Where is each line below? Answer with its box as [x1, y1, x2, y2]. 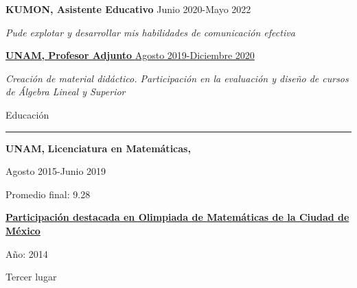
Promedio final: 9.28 [5, 187, 91, 201]
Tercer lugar [5, 269, 57, 284]
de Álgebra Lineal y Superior [5, 84, 126, 99]
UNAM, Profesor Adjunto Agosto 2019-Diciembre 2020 [5, 48, 255, 62]
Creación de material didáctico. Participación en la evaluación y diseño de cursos [5, 71, 349, 85]
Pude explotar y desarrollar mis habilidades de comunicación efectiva [5, 25, 295, 39]
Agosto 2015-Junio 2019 [5, 164, 106, 178]
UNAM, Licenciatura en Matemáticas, [5, 141, 191, 155]
